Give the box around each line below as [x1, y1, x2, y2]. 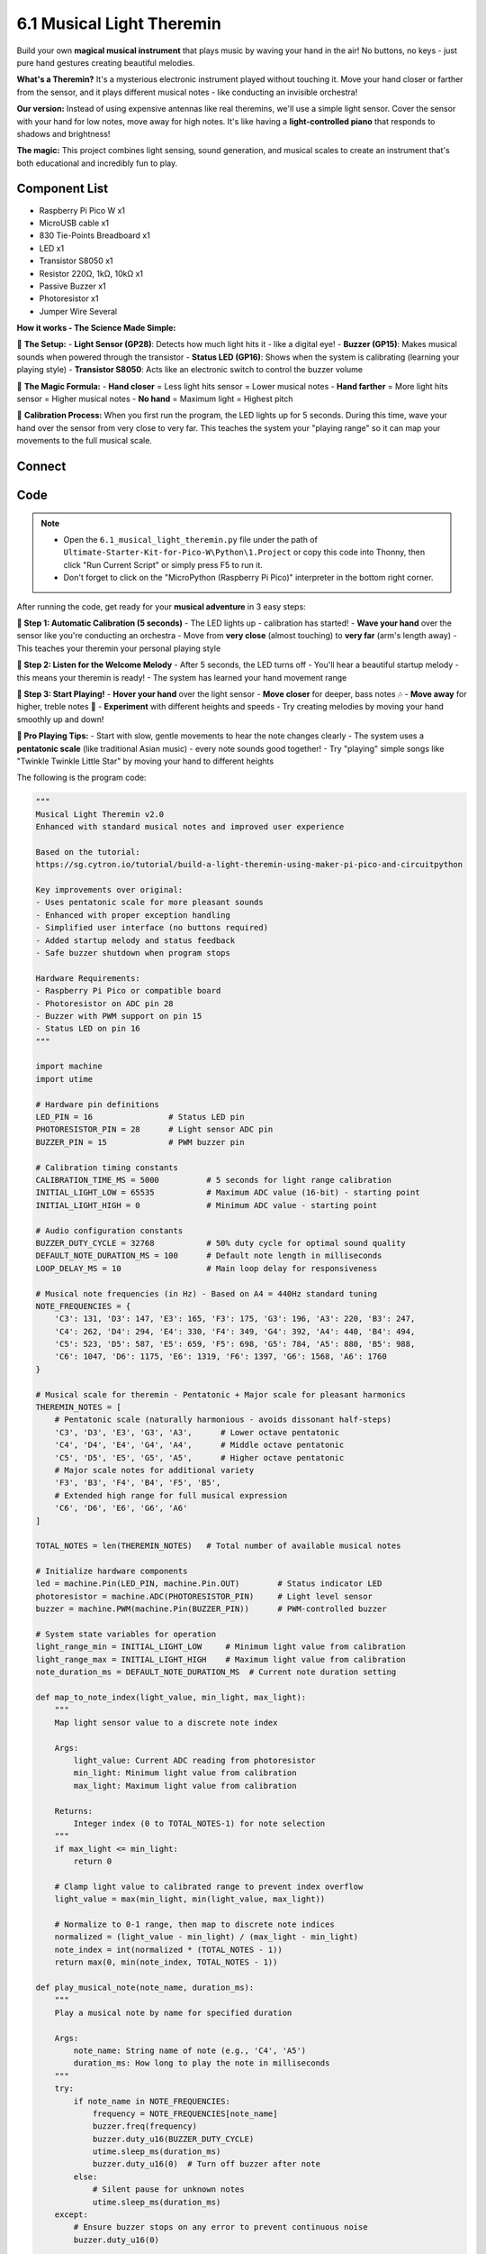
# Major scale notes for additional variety [54, 1465, 255, 1475]
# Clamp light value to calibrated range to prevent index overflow [54, 1881, 364, 1892]
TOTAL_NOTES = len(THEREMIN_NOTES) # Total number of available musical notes [35, 1541, 401, 1551]
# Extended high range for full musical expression [54, 1490, 288, 1500]
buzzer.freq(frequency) [92, 2121, 198, 2131]
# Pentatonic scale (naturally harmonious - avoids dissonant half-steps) [54, 1415, 391, 1425]
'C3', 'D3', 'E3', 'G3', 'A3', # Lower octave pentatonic [54, 1427, 340, 1437]
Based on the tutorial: [35, 847, 141, 857]
